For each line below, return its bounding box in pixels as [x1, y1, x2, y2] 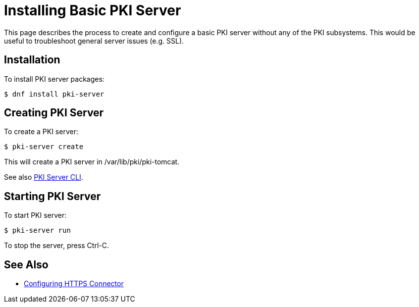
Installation [4, 53, 60, 66]
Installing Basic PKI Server [4, 2, 181, 19]
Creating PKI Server [4, 106, 104, 119]
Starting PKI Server [4, 190, 101, 203]
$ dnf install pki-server [4, 90, 105, 98]
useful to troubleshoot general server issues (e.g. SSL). [4, 36, 184, 45]
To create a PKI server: [4, 127, 78, 136]
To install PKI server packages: [4, 74, 105, 83]
